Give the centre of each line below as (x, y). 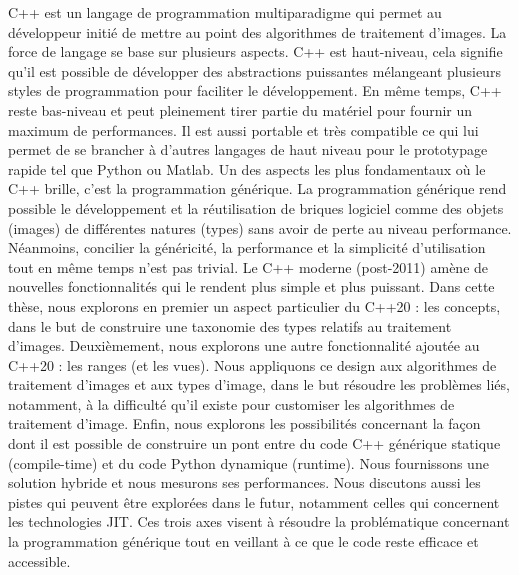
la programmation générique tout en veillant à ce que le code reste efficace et (243, 541)
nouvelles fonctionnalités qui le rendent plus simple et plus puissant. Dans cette (251, 286)
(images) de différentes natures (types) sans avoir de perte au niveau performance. (260, 227)
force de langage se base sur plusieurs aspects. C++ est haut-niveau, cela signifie (255, 51)
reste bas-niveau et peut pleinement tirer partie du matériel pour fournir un (240, 109)
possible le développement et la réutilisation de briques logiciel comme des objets (256, 207)
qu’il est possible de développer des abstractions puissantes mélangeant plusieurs (254, 70)
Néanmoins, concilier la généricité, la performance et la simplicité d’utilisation (247, 247)
